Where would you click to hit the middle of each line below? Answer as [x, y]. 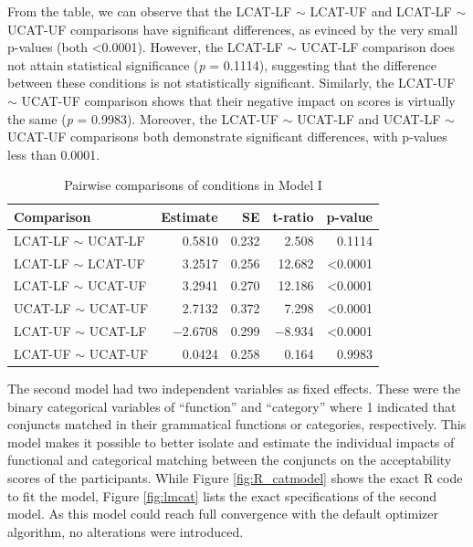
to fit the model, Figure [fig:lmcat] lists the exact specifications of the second [222, 495]
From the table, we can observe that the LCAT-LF [150, 11]
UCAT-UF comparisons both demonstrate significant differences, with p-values [227, 137]
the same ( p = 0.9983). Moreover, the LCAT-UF [143, 118]
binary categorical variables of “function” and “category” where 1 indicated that [232, 406]
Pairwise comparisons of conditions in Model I [193, 185]
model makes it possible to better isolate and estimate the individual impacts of [231, 442]
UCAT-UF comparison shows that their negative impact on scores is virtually [238, 100]
